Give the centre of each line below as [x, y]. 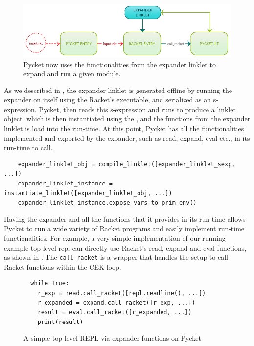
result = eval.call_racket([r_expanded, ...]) [115, 312]
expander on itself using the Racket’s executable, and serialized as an [107, 100]
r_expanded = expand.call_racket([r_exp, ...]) [116, 303]
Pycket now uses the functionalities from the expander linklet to [120, 64]
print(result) [60, 322]
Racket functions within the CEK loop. [63, 266]
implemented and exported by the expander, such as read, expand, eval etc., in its [127, 138]
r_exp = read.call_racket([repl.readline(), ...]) [122, 293]
